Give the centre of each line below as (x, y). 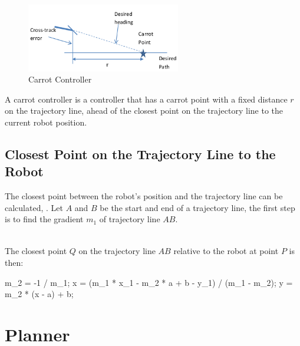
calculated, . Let (34, 207)
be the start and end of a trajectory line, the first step (197, 207)
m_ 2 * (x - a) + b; (39, 294)
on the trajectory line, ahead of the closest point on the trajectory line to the (144, 111)
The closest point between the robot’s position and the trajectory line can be (144, 196)
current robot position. (46, 122)
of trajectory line (130, 219)
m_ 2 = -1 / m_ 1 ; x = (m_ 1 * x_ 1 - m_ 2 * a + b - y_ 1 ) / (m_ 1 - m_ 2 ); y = (149, 282)
